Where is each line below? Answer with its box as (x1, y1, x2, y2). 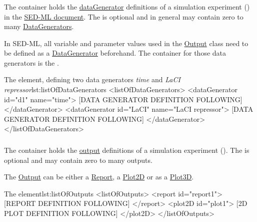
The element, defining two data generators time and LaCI (4, 74, 180, 85)
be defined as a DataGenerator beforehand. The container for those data (4, 48, 226, 58)
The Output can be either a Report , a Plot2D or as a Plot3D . (4, 171, 194, 182)
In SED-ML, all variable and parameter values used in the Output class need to (4, 38, 248, 48)
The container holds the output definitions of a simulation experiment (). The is (4, 144, 249, 155)
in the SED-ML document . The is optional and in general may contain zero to (4, 11, 243, 22)
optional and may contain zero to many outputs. (4, 154, 152, 165)
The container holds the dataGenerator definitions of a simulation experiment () (4, 1, 250, 12)
